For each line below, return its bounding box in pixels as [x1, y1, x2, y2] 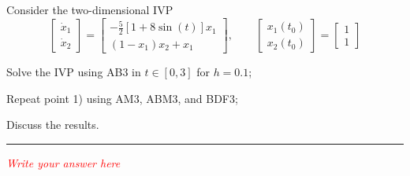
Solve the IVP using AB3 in [6, 64, 141, 79]
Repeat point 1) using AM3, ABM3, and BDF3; [6, 90, 238, 106]
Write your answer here [6, 154, 121, 170]
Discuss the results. [6, 116, 99, 133]
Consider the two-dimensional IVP [6, 2, 173, 17]
